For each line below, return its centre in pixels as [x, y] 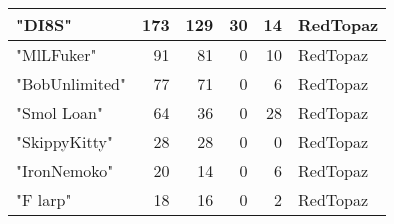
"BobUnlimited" [71, 83]
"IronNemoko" [65, 170]
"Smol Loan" [59, 112]
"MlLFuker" [56, 54]
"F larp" [44, 199]
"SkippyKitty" [64, 141]
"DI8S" [44, 24]
